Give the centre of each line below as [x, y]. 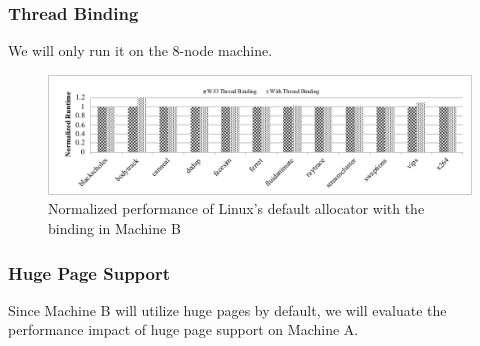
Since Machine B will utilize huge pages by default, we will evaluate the [227, 309]
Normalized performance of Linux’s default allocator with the [236, 208]
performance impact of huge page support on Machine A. [183, 329]
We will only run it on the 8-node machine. [140, 50]
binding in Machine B [114, 228]
